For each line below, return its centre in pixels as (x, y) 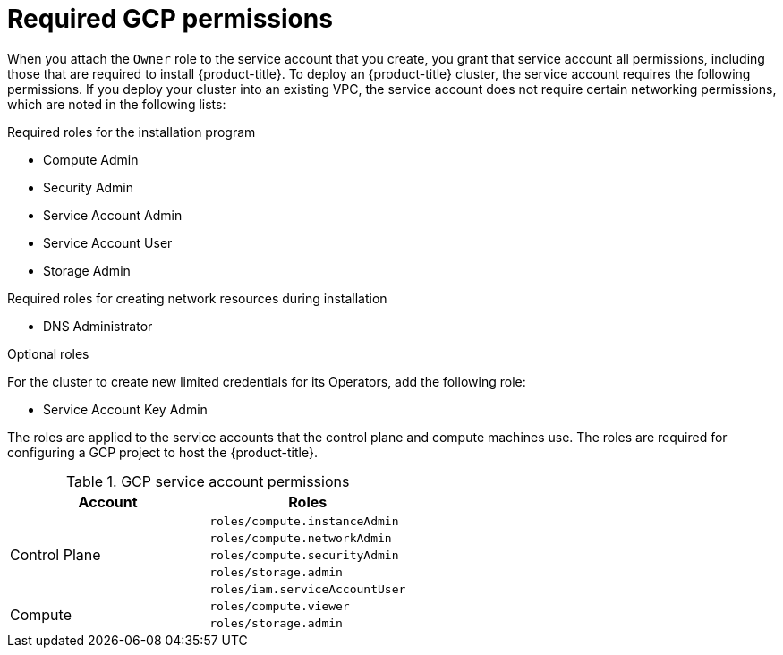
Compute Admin (91, 159)
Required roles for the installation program (132, 132)
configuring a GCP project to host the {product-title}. (162, 452)
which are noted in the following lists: (117, 104)
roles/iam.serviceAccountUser (308, 589)
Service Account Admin (113, 215)
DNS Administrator (98, 326)
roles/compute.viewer (280, 606)
